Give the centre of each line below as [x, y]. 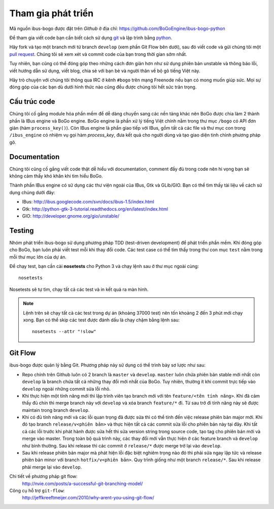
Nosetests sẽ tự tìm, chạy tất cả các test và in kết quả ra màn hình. [79, 289]
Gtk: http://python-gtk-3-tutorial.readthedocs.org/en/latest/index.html [95, 209]
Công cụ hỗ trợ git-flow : [37, 490]
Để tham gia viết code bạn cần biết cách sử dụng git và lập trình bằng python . [91, 38]
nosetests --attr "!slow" [64, 332]
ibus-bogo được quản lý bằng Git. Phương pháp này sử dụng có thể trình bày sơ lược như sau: [107, 365]
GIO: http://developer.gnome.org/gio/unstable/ [71, 216]
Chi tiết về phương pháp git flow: [44, 476]
